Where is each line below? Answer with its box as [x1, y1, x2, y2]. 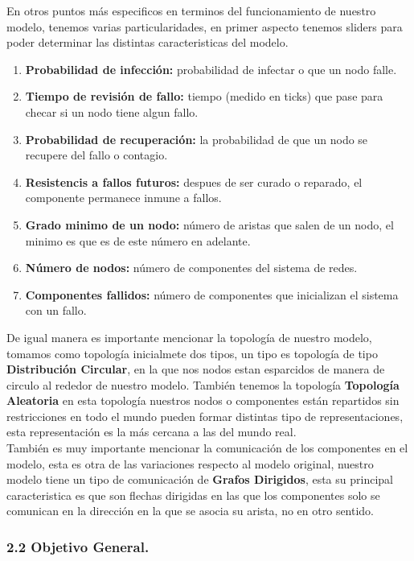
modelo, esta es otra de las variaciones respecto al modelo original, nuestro [6, 455, 374, 472]
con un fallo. [25, 302, 87, 319]
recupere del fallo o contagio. [25, 146, 168, 163]
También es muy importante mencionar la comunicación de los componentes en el [6, 439, 408, 456]
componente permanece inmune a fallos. [25, 189, 222, 206]
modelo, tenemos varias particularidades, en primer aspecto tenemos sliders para [6, 18, 403, 35]
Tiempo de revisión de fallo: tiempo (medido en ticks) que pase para [25, 88, 383, 105]
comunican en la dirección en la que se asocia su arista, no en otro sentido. [6, 502, 375, 519]
